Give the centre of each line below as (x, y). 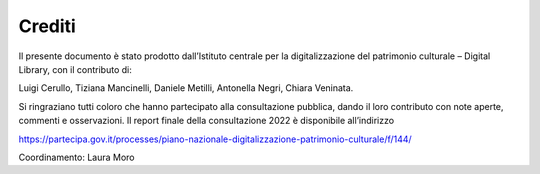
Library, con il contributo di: (75, 69)
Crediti (47, 26)
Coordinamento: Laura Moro (76, 157)
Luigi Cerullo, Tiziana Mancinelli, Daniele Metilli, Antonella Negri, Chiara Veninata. (186, 88)
